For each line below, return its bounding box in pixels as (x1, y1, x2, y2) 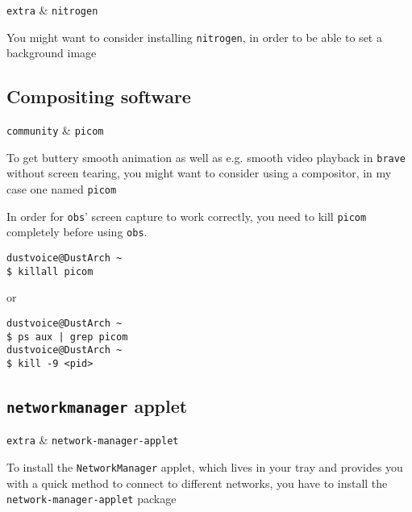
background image (6, 44, 97, 61)
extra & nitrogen (6, 2, 98, 18)
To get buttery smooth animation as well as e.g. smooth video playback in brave (6, 148, 406, 165)
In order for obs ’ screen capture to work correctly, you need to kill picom (6, 207, 367, 224)
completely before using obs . (6, 223, 148, 240)
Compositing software (6, 84, 191, 109)
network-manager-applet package (6, 490, 177, 507)
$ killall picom (6, 265, 94, 277)
